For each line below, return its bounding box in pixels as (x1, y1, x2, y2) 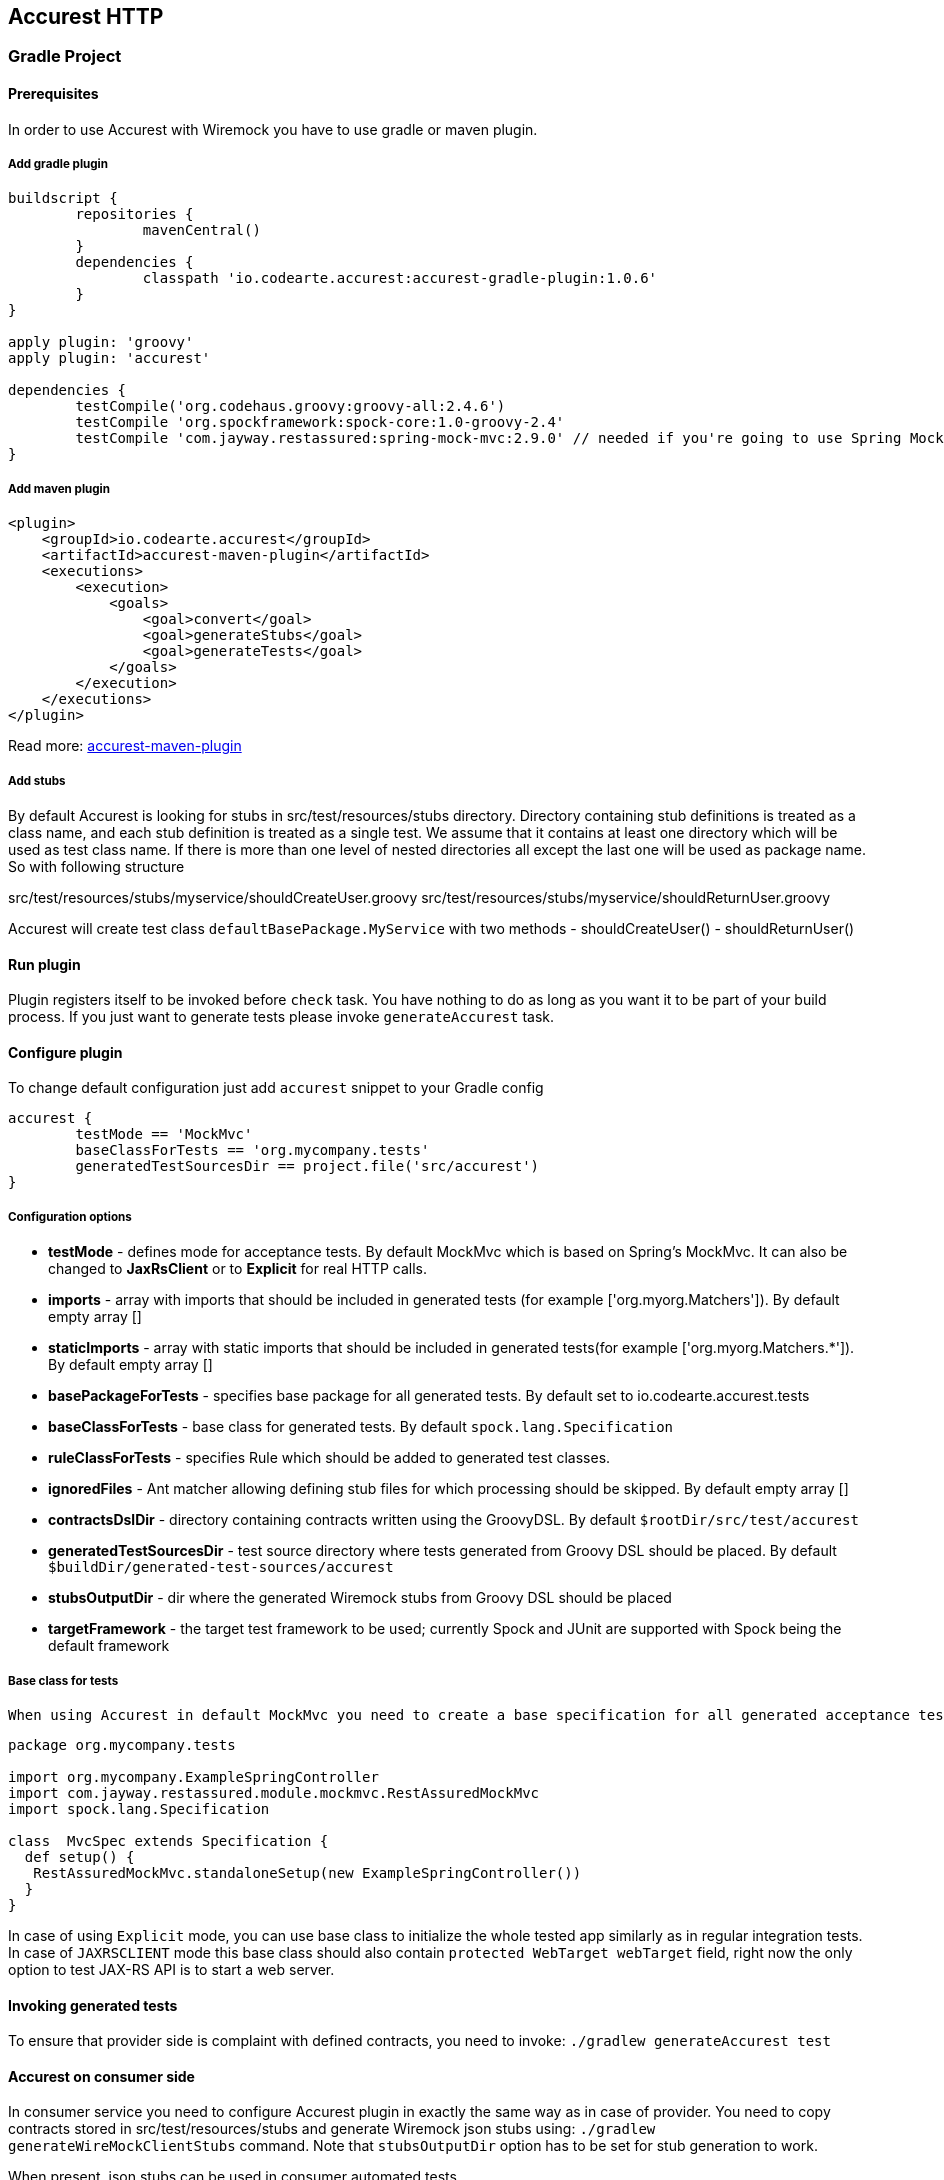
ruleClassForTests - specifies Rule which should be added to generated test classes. (48, 1449, 611, 1467)
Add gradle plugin (8, 157, 108, 172)
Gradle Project (8, 46, 122, 67)
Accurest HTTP (8, 4, 164, 29)
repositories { (75, 206, 194, 223)
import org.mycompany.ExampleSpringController (8, 1768, 379, 1785)
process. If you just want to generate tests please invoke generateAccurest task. (8, 1008, 555, 1026)
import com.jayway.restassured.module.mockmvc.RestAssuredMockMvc (8, 1784, 540, 1801)
